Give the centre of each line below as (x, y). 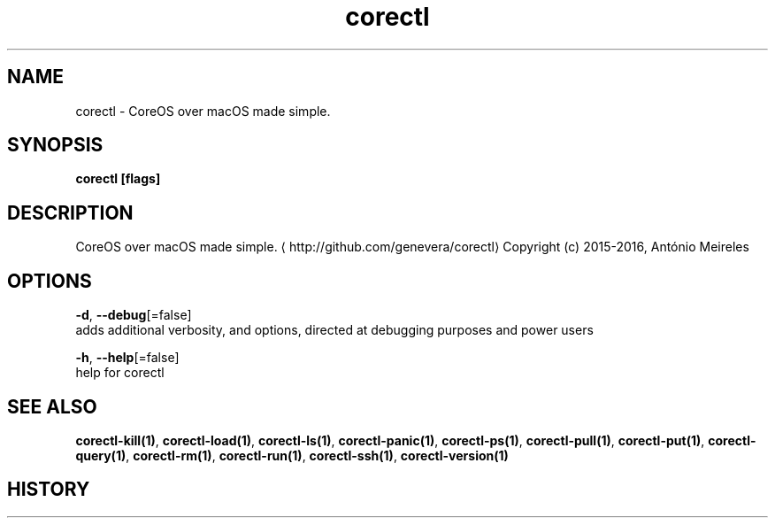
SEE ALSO (52, 406)
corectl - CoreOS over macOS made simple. (203, 111)
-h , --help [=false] (127, 358)
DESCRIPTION (70, 212)
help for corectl (120, 373)
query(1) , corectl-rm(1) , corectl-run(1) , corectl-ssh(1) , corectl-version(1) (292, 455)
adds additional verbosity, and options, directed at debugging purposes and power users (334, 330)
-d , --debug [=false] (134, 315)
